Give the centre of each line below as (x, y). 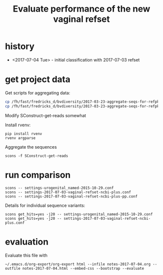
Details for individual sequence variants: (45, 205)
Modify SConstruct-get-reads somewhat (46, 115)
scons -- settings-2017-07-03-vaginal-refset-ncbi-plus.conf (68, 192)
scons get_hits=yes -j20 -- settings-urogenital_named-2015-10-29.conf (79, 214)
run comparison (38, 175)
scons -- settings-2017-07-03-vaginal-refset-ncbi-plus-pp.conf (71, 196)
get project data (38, 80)
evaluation (27, 242)
